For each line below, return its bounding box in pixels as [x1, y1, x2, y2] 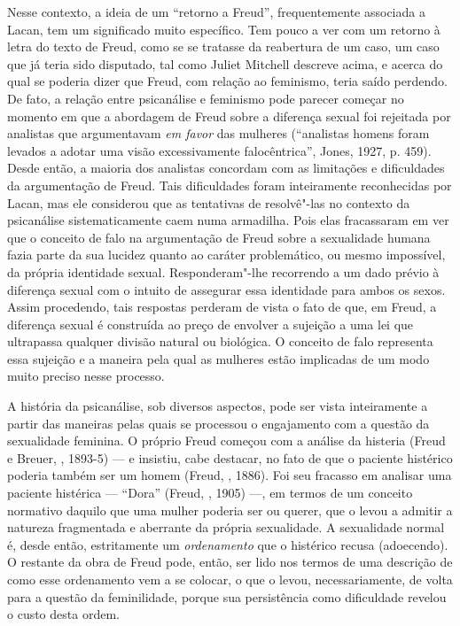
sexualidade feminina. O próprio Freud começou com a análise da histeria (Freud [7, 431, 446, 450]
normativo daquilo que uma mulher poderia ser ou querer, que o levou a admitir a [7, 500, 453, 519]
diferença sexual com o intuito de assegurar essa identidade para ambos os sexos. [7, 280, 446, 298]
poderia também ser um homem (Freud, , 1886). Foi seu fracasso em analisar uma [7, 466, 452, 484]
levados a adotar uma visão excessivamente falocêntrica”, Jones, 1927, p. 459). [7, 141, 432, 159]
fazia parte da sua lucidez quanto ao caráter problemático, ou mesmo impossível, [7, 245, 446, 264]
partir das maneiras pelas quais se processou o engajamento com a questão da [7, 413, 430, 432]
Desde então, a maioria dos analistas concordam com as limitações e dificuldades [7, 158, 445, 177]
